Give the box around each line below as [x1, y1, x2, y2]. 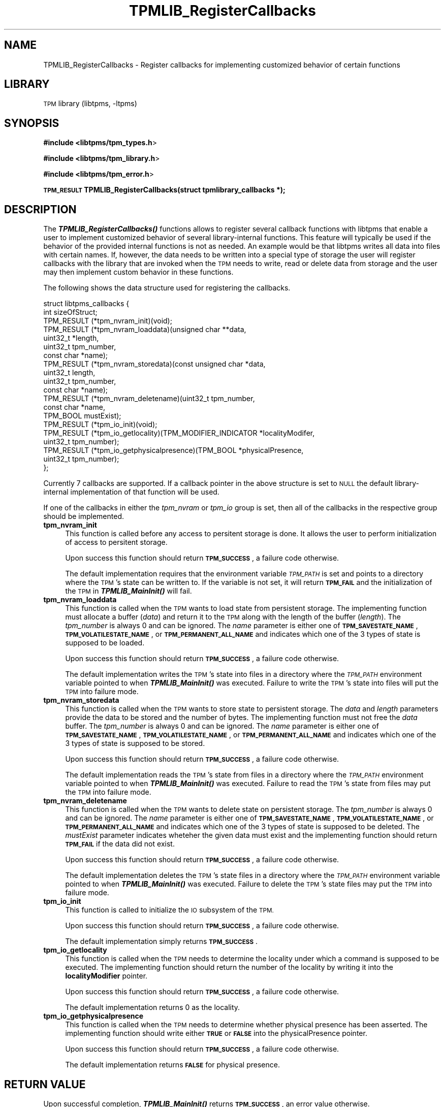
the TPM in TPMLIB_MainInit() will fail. [65, 587, 192, 596]
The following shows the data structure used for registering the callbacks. [43, 283, 291, 292]
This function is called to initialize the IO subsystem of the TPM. [65, 905, 274, 915]
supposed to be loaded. [65, 638, 145, 647]
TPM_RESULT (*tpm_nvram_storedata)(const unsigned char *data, [43, 360, 266, 369]
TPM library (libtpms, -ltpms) [43, 99, 137, 108]
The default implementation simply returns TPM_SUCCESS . [65, 937, 258, 946]
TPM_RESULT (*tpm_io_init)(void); [43, 420, 157, 429]
